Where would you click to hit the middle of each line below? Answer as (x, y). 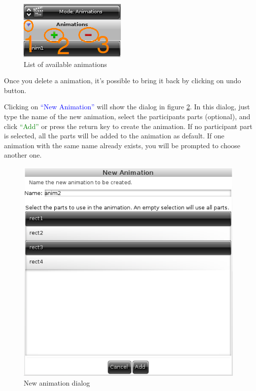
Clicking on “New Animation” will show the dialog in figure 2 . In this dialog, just (127, 107)
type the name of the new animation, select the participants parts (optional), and (127, 116)
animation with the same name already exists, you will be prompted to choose (122, 145)
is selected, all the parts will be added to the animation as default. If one (114, 136)
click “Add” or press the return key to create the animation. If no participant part (128, 126)
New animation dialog (57, 382)
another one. (23, 155)
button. (15, 90)
